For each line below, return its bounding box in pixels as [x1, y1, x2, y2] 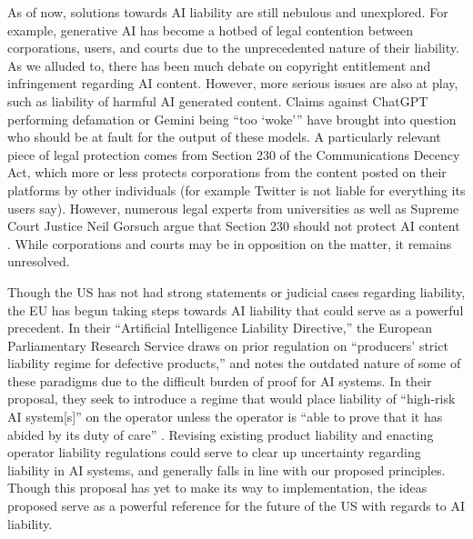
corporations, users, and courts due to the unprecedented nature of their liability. [7, 38, 459, 57]
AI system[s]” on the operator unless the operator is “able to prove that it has [7, 407, 443, 426]
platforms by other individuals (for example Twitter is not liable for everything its [7, 180, 466, 199]
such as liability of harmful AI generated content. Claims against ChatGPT [7, 91, 428, 110]
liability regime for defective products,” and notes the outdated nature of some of [7, 354, 461, 373]
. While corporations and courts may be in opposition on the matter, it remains [7, 234, 452, 253]
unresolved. [7, 252, 70, 271]
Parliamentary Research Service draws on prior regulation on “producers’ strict [7, 335, 448, 354]
